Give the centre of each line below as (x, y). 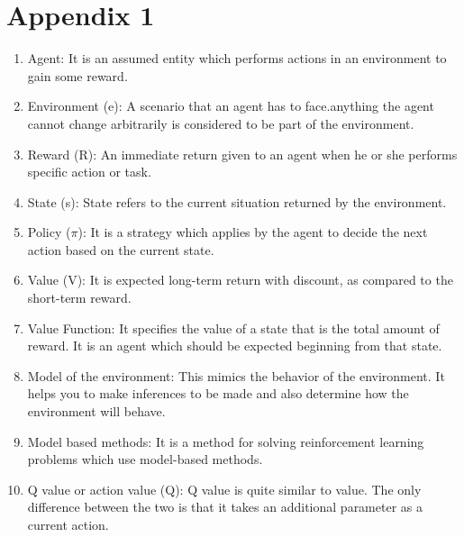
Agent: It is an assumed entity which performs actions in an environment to (237, 58)
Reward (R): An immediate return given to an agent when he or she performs (242, 154)
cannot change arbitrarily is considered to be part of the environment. (221, 123)
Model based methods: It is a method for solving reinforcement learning (226, 441)
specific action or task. (89, 172)
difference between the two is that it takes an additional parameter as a (225, 507)
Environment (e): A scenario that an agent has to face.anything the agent (231, 106)
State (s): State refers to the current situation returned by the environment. (237, 201)
